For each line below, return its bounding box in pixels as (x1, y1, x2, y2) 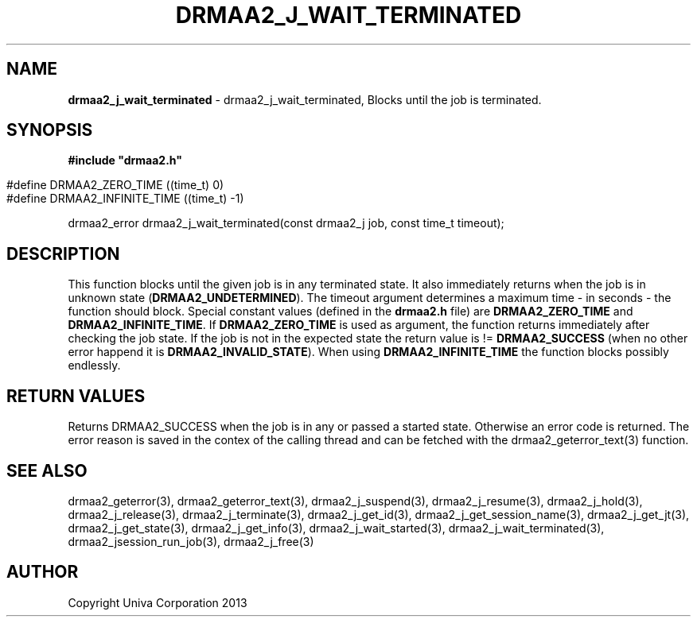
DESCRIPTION (6, 243, 120, 264)
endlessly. (68, 358, 121, 373)
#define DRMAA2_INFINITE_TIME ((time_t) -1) (6, 192, 244, 206)
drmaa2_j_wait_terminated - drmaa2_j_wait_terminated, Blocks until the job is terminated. (68, 92, 542, 106)
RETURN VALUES (6, 385, 146, 406)
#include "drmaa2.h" (68, 153, 182, 168)
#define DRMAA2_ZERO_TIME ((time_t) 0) (6, 178, 224, 192)
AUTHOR (6, 562, 79, 582)
